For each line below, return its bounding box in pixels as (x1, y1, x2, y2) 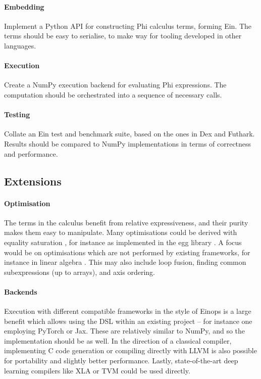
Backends (4, 286, 37, 297)
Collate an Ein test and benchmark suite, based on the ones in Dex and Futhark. (4, 128, 255, 139)
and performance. (4, 148, 58, 159)
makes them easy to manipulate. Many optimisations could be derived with (4, 227, 237, 238)
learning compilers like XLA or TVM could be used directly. (4, 365, 190, 375)
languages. (4, 40, 36, 51)
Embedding (4, 1, 44, 12)
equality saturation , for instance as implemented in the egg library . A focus (4, 236, 242, 247)
